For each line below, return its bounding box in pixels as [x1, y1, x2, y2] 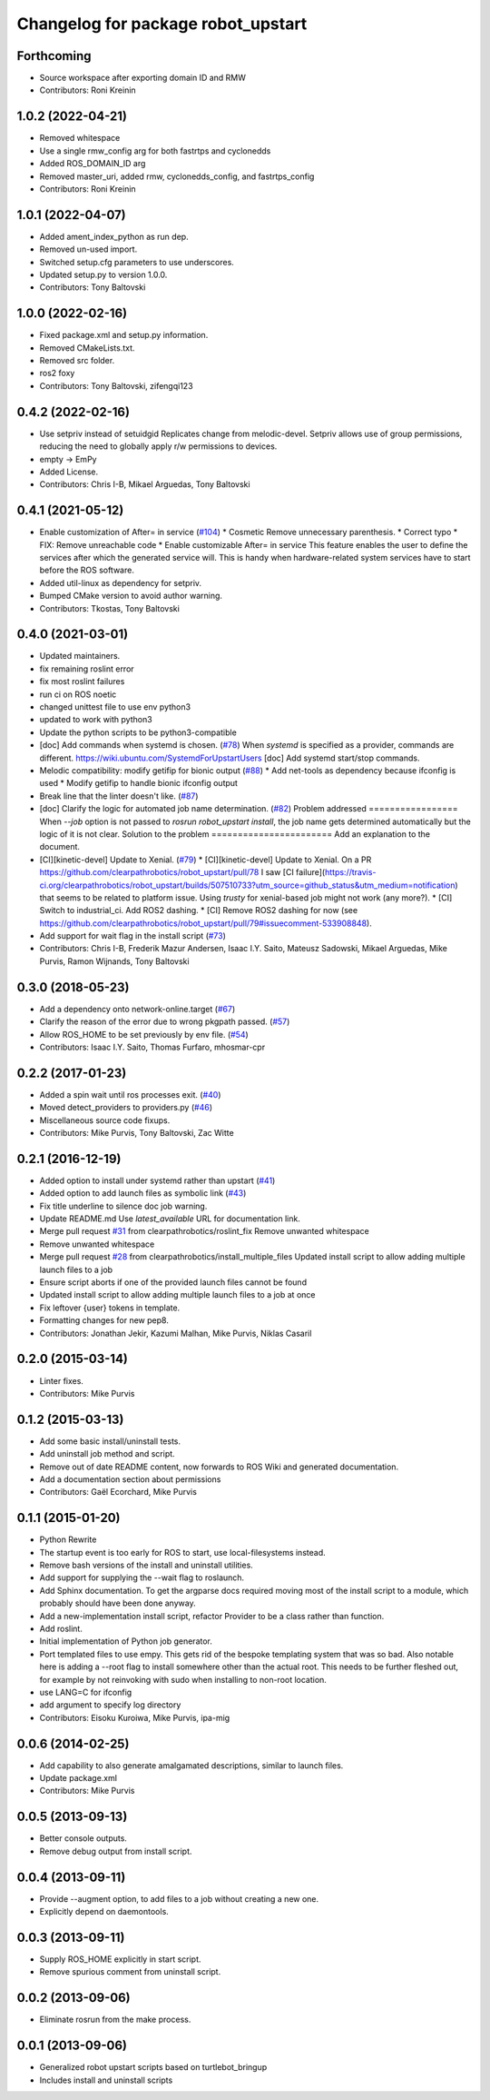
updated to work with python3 [39, 714, 153, 725]
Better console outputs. [39, 1833, 127, 1844]
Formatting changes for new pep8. [39, 1315, 170, 1326]
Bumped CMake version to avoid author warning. [39, 591, 222, 602]
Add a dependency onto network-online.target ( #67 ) [39, 1003, 236, 1014]
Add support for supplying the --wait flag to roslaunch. [39, 1572, 245, 1583]
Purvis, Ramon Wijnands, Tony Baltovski [39, 955, 190, 967]
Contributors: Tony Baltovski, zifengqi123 [39, 380, 194, 391]
